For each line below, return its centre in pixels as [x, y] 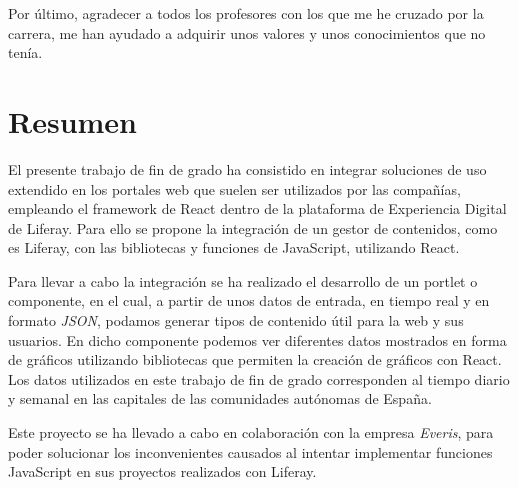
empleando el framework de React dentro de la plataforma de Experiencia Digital [257, 208]
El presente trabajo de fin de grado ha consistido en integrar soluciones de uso [247, 168]
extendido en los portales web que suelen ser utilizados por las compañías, [234, 188]
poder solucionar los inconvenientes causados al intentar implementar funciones [250, 451]
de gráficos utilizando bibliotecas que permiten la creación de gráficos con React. [255, 359]
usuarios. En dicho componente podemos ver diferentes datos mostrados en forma [257, 339]
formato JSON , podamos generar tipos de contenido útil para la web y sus [236, 320]
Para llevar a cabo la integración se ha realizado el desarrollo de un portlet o [243, 280]
